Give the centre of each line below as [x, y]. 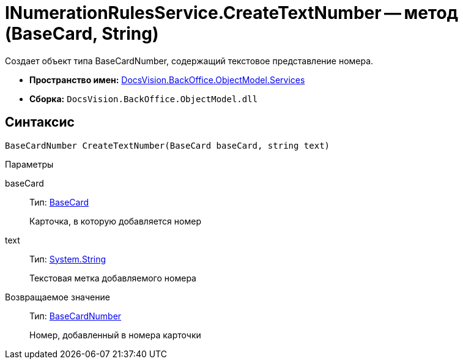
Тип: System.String [68, 259]
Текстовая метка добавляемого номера [113, 278]
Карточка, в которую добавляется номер [115, 221]
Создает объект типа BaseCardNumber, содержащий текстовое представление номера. [189, 61]
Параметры [29, 164]
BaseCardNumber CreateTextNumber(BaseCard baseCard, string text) [168, 145]
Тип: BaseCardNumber [76, 316]
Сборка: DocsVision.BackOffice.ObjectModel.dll [144, 98]
